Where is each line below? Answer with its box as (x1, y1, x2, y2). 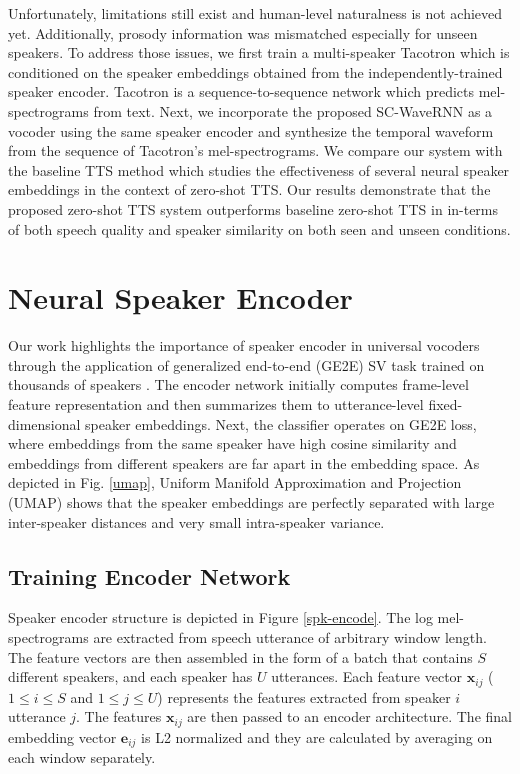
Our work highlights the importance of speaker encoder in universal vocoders (8, 335, 480, 356)
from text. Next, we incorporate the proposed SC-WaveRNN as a (93, 100, 493, 121)
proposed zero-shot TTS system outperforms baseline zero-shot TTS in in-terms (8, 198, 499, 219)
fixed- (428, 394, 463, 415)
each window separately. (8, 747, 156, 768)
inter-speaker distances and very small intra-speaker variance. (8, 511, 385, 532)
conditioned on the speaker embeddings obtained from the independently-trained (8, 61, 503, 82)
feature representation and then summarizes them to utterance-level (8, 394, 424, 415)
